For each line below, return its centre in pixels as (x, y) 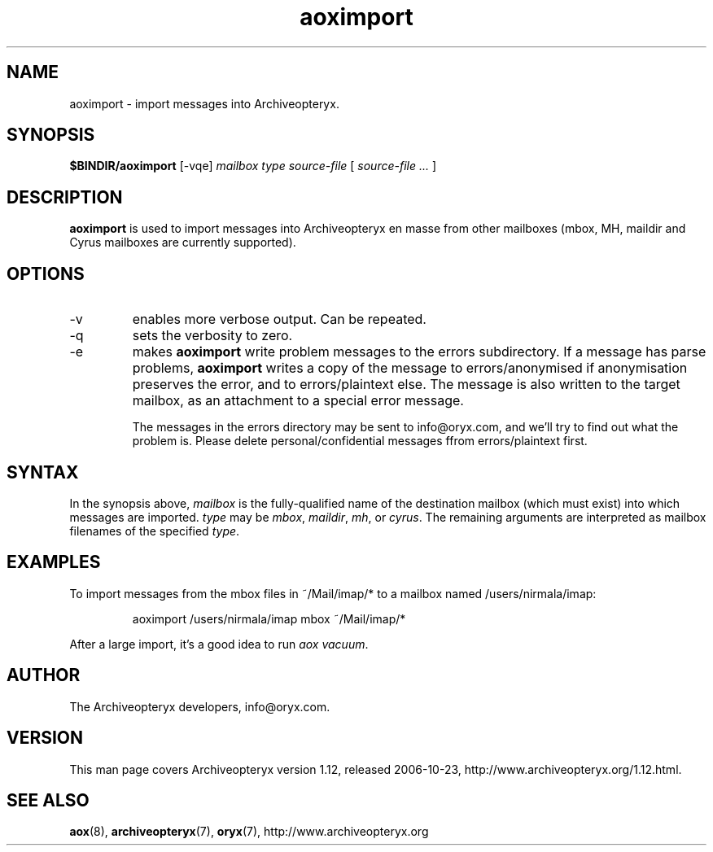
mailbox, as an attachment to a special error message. (298, 401)
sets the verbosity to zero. (212, 336)
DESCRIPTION (65, 197)
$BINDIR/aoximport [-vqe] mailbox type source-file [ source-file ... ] (253, 166)
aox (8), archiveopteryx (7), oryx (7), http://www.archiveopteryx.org (249, 832)
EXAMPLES (54, 562)
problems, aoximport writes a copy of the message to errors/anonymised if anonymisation (410, 368)
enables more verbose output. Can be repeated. (279, 319)
